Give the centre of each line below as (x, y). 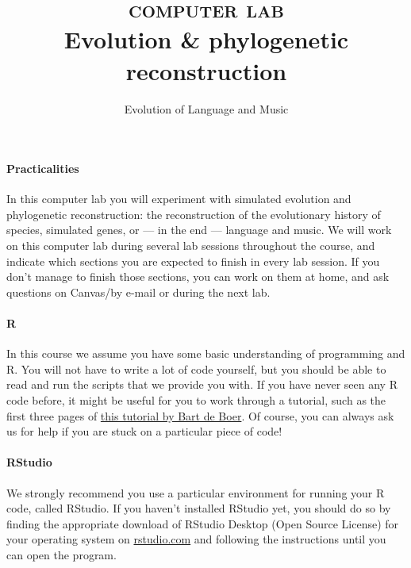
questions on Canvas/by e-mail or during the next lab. (138, 292)
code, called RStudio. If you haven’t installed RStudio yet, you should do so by (199, 508)
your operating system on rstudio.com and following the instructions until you (196, 539)
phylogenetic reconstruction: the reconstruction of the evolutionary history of (194, 214)
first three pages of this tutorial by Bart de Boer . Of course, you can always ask (200, 415)
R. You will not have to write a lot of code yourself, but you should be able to (196, 368)
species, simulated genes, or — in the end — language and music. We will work (199, 230)
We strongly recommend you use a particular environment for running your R (196, 492)
